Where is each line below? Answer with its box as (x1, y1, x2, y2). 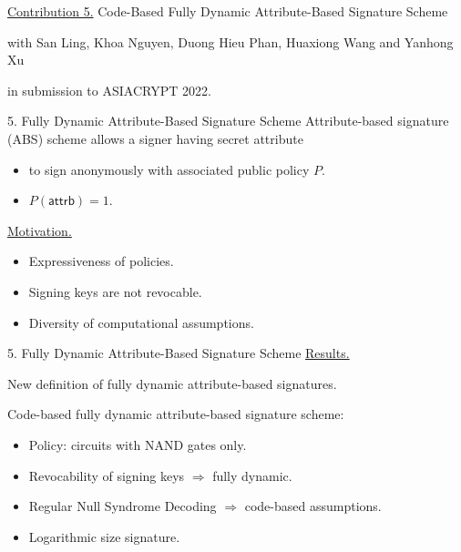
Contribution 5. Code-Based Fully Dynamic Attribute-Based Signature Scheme (7, 2, 448, 20)
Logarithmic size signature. (28, 526, 180, 546)
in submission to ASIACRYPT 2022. (7, 80, 211, 99)
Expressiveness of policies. (28, 251, 174, 271)
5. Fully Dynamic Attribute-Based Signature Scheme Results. (7, 343, 350, 363)
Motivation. (7, 220, 72, 240)
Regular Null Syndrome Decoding (28, 496, 217, 516)
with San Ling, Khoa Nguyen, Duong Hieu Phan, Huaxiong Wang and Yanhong (7, 32, 454, 51)
